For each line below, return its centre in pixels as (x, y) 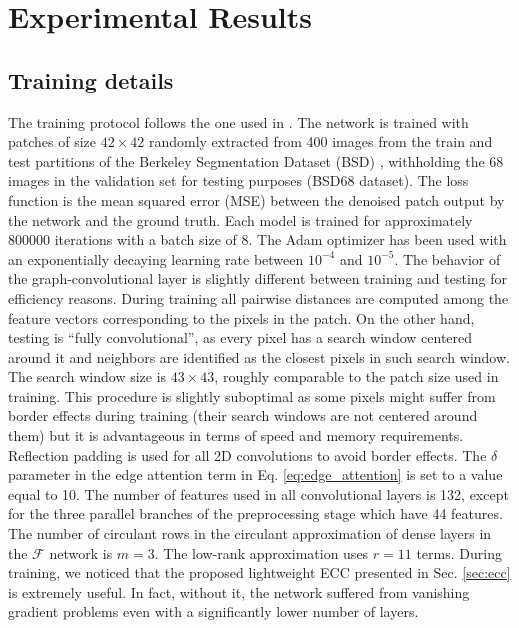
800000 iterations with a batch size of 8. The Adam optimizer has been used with (257, 239)
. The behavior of (447, 258)
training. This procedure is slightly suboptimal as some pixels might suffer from (252, 395)
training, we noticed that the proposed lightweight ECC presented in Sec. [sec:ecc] (259, 572)
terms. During (459, 552)
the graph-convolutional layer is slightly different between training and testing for (258, 278)
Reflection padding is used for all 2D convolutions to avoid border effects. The (247, 454)
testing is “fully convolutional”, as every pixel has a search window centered (240, 337)
